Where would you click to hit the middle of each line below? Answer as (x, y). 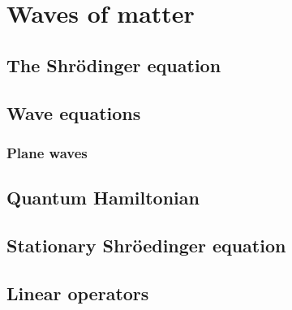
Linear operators (78, 293)
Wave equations (74, 112)
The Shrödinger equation (114, 65)
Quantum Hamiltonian (103, 198)
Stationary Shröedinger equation (146, 245)
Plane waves (47, 152)
